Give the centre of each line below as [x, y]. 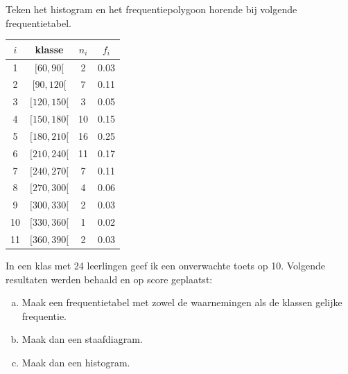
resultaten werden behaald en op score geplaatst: [109, 279]
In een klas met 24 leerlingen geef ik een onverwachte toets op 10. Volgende [165, 266]
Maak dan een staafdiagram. [82, 339]
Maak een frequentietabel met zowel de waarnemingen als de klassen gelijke [182, 302]
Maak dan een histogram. [76, 363]
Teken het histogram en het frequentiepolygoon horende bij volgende [151, 9]
